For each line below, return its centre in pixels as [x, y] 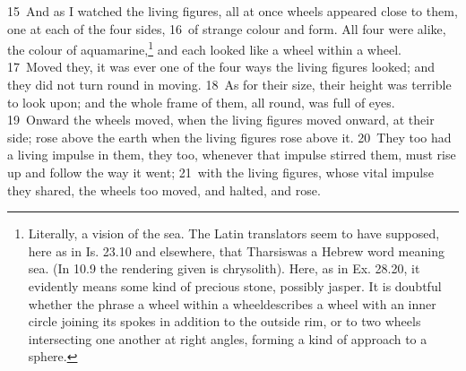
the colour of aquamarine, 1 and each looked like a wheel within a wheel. [204, 48]
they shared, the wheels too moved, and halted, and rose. [164, 190]
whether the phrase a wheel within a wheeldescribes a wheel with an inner [232, 303]
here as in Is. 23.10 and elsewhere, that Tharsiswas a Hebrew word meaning [236, 250]
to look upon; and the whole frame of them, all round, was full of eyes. [201, 102]
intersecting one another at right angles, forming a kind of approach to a [228, 338]
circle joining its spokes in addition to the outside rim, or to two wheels [224, 321]
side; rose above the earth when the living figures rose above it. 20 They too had [229, 137]
